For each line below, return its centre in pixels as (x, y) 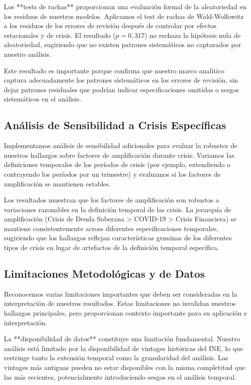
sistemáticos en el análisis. (43, 99)
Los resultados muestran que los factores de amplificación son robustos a (111, 200)
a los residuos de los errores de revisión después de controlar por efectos (110, 25)
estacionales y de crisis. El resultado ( (60, 35)
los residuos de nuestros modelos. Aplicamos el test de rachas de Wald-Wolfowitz (124, 16)
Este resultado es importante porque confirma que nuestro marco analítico (114, 70)
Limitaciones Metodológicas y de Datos (104, 274)
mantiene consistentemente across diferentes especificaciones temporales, (111, 228)
